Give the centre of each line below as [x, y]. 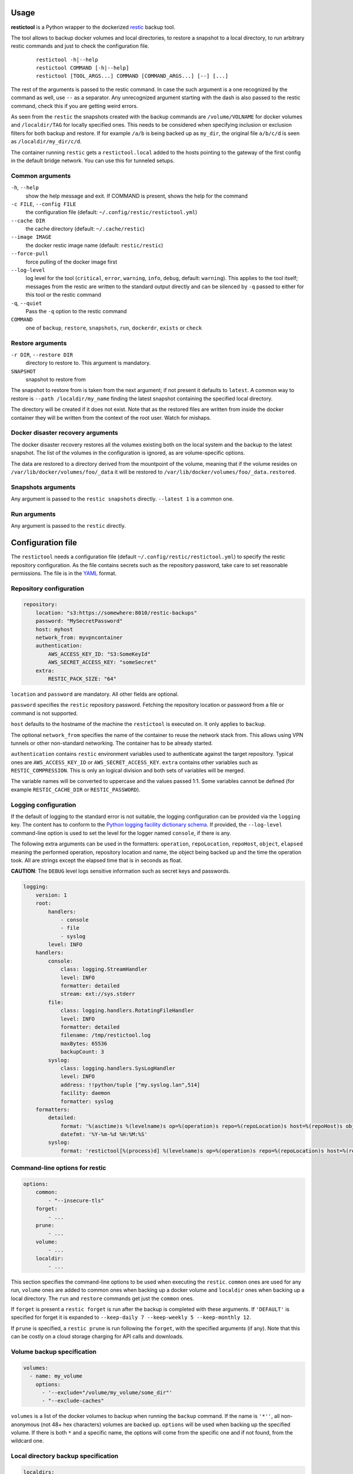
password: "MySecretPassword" [79, 621]
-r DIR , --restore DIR [42, 354]
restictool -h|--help [67, 60]
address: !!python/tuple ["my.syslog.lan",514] [130, 1085]
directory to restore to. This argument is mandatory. [88, 363]
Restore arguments [39, 343]
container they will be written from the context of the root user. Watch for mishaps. [111, 417]
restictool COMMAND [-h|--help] [83, 68]
